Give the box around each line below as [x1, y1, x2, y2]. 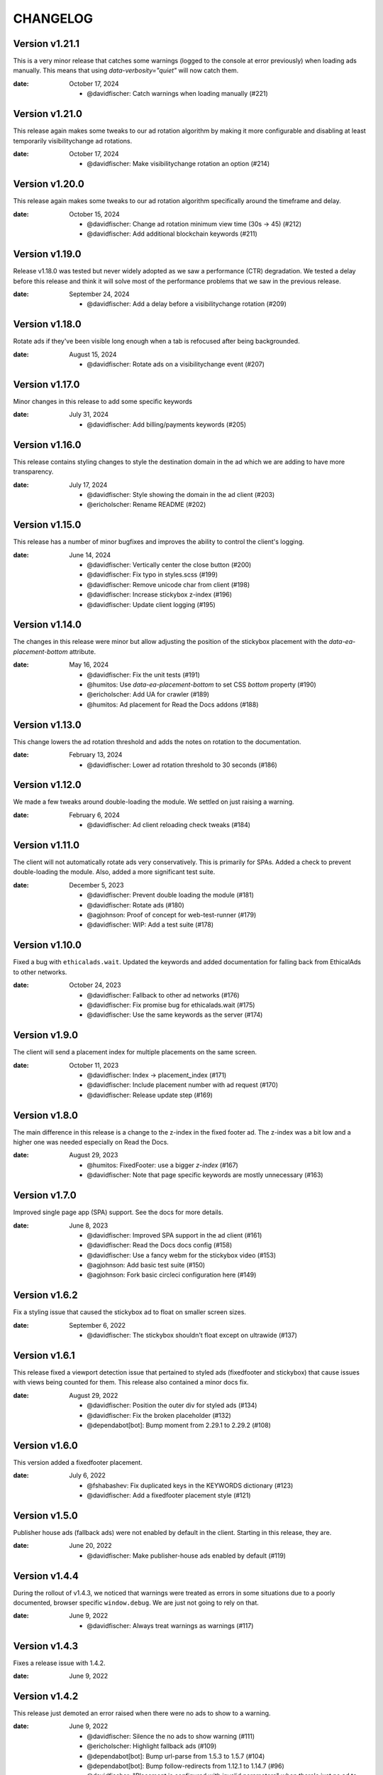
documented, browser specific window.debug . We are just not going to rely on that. [13, 1598, 259, 1607]
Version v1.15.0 [13, 519, 82, 531]
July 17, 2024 [69, 480, 108, 489]
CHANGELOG [13, 11, 94, 26]
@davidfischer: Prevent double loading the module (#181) [87, 891, 255, 900]
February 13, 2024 [69, 750, 123, 759]
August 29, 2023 [69, 1151, 118, 1159]
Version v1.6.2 [13, 1289, 78, 1301]
